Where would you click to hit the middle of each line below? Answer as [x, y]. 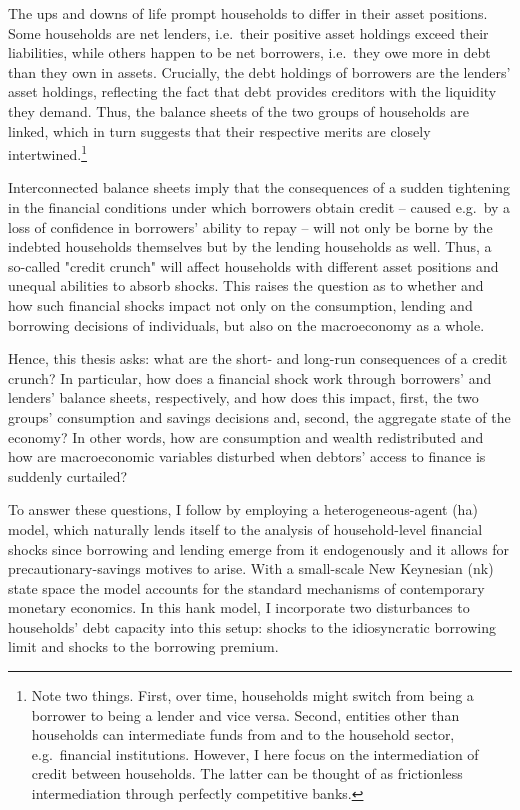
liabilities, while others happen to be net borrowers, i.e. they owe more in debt [249, 52]
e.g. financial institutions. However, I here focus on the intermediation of [255, 753]
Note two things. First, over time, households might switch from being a [252, 695]
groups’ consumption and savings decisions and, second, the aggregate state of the [259, 416]
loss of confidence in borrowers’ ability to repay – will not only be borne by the [250, 226]
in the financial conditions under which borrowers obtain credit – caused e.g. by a [259, 207]
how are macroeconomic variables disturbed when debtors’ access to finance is [247, 456]
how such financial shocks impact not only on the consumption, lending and [240, 304]
